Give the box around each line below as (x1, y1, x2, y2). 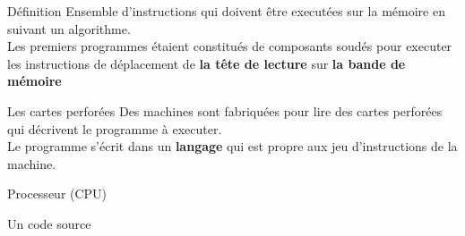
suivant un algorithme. (7, 19, 131, 38)
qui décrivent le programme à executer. (7, 119, 222, 138)
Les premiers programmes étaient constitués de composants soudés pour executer (7, 37, 452, 55)
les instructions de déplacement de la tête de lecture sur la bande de (7, 54, 406, 72)
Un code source (7, 214, 91, 232)
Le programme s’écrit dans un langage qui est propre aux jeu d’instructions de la (7, 137, 458, 156)
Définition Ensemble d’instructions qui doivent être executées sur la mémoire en (7, 2, 445, 20)
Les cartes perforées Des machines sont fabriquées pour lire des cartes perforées (7, 101, 443, 120)
